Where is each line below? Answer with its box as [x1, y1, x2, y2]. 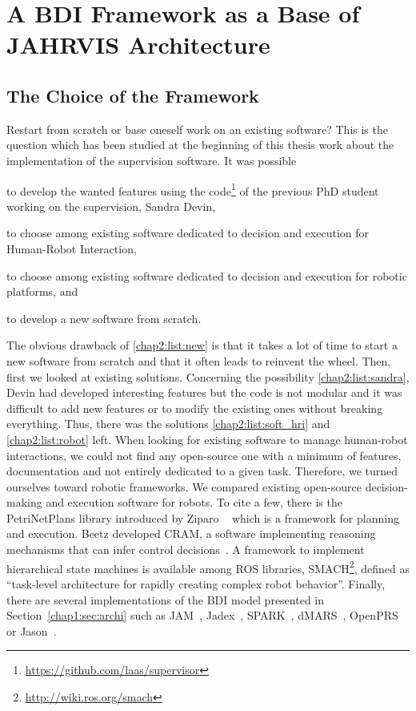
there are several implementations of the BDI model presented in [6, 591, 325, 608]
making [6, 494, 42, 511]
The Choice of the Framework [6, 83, 259, 107]
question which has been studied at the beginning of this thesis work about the [6, 136, 394, 153]
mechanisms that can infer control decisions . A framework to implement [6, 541, 365, 558]
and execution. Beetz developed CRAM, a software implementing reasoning [6, 525, 376, 542]
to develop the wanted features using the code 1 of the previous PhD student [6, 180, 379, 199]
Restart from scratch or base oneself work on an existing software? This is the [6, 120, 388, 137]
